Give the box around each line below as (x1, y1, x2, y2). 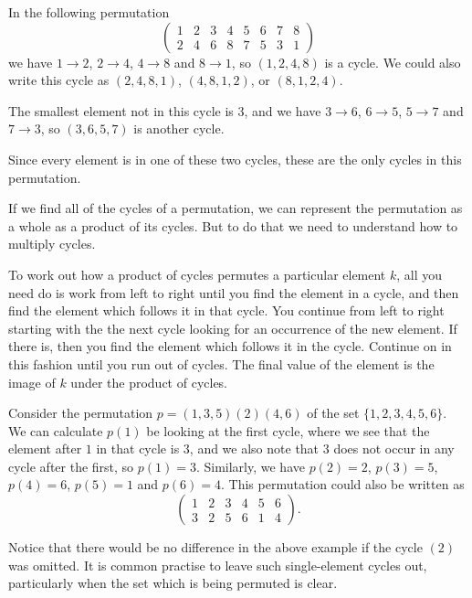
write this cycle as (8, 70, 110, 90)
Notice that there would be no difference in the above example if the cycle (8, 538, 423, 557)
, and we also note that (189, 439, 320, 458)
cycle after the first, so (8, 456, 134, 475)
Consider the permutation (8, 403, 153, 422)
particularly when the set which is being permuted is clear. (8, 573, 338, 593)
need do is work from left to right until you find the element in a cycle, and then (8, 283, 459, 302)
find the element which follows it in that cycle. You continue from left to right (8, 301, 445, 320)
